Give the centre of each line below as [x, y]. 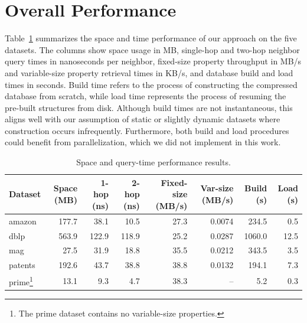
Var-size [217, 188]
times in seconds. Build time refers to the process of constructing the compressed [151, 84]
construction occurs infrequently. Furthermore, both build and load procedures [147, 130]
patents [22, 265]
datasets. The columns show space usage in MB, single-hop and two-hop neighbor [152, 49]
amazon [23, 221]
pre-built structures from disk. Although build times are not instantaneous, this [149, 107]
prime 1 [21, 281]
